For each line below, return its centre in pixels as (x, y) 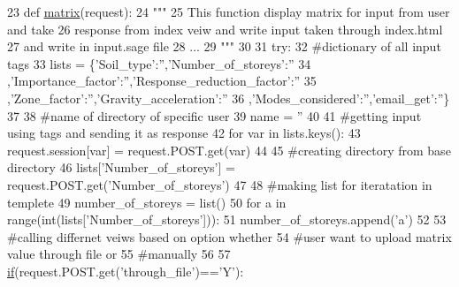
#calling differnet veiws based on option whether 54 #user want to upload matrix (229, 236)
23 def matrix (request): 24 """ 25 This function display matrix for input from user (229, 11)
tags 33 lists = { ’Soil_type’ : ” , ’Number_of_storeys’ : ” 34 (159, 63)
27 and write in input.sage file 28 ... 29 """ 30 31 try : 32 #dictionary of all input (224, 46)
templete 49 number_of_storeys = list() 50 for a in (147, 202)
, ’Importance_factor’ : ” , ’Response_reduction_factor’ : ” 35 (162, 81)
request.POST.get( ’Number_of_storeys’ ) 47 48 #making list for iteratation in (220, 184)
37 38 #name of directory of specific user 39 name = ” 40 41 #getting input (214, 115)
